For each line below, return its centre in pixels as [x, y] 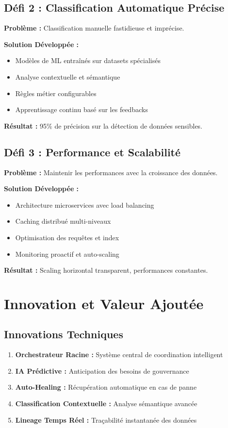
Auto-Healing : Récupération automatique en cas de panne [106, 387]
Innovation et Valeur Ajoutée [104, 303]
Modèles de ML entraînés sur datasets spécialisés [88, 60]
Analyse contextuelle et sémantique [68, 76]
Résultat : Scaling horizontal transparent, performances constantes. [106, 270]
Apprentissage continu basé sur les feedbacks [81, 109]
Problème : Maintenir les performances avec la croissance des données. [111, 172]
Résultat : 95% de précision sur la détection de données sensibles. [103, 125]
